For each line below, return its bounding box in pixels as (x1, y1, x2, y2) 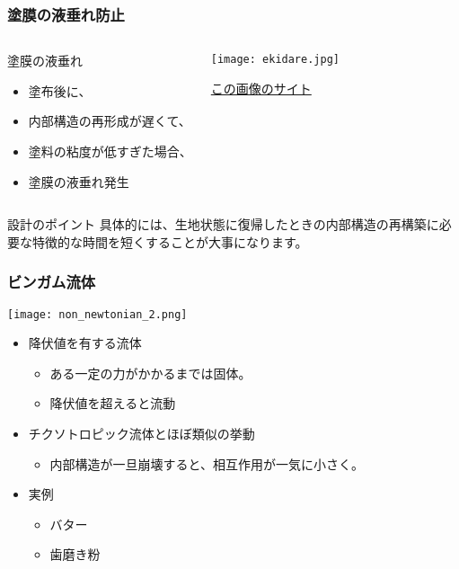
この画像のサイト (210, 78, 312, 97)
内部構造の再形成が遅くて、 (28, 111, 191, 130)
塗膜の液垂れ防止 (7, 3, 125, 25)
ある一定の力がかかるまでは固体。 (49, 363, 252, 382)
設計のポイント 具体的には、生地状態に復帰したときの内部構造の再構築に (7, 215, 439, 234)
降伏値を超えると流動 (49, 394, 176, 413)
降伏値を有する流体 (28, 333, 142, 352)
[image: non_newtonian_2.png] (7, 307, 188, 321)
